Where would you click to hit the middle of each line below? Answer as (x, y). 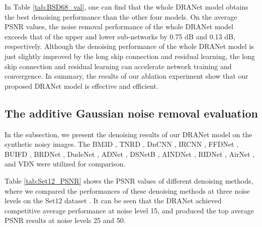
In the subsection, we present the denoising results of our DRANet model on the (128, 134)
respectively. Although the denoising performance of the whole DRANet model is (129, 46)
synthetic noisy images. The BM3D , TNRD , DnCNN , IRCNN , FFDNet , (122, 144)
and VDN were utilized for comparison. (65, 164)
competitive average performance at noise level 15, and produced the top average (129, 210)
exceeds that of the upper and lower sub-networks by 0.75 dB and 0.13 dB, (120, 36)
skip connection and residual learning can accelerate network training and (118, 66)
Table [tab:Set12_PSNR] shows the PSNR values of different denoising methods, (129, 180)
